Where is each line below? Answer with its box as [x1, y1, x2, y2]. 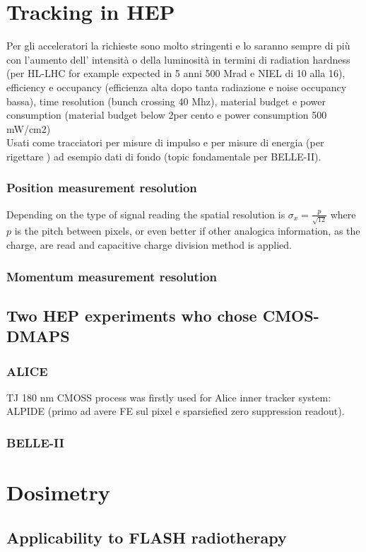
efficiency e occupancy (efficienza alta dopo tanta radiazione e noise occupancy [6, 79, 347, 94]
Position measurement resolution [6, 179, 197, 196]
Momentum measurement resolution [6, 267, 217, 285]
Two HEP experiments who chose [6, 304, 257, 326]
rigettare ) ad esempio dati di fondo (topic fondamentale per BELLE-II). [6, 148, 321, 163]
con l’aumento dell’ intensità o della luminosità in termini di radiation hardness [6, 52, 350, 66]
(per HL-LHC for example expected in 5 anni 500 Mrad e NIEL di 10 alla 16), [6, 66, 346, 81]
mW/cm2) [6, 121, 51, 136]
